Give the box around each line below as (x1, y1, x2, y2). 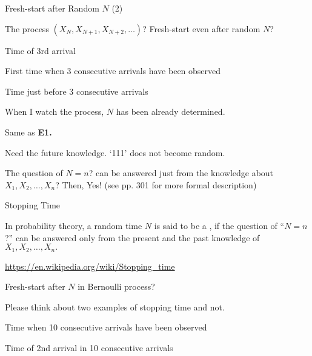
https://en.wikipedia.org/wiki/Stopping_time (5, 259, 175, 272)
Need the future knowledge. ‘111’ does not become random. (5, 146, 225, 159)
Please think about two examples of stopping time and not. (5, 300, 225, 313)
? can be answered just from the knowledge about (88, 166, 274, 179)
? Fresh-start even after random (142, 22, 261, 35)
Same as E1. (5, 125, 52, 138)
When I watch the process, (5, 105, 104, 118)
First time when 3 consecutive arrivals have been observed (5, 64, 221, 77)
